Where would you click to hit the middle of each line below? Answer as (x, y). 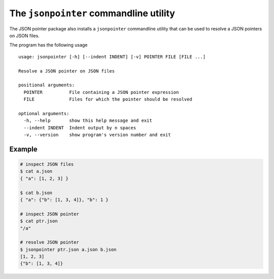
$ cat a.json (36, 171)
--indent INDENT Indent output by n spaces (80, 128)
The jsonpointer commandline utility (92, 13)
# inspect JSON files (47, 164)
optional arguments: (44, 113)
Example (23, 149)
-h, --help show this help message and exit (88, 121)
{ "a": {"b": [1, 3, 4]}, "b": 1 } (64, 200)
